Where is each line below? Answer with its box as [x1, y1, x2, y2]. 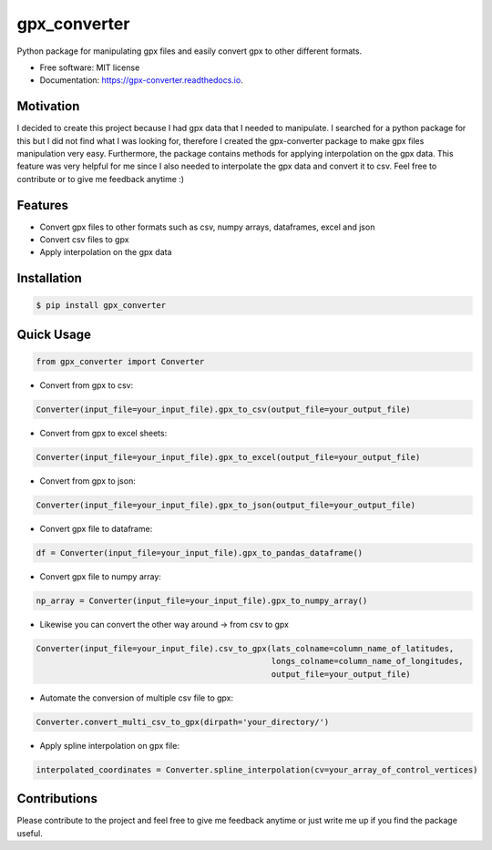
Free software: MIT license [39, 62, 140, 73]
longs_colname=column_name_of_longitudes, [271, 656, 464, 667]
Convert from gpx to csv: [39, 380, 134, 391]
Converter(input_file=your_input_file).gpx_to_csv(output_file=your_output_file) [36, 405, 412, 415]
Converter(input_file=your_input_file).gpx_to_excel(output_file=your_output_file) [36, 452, 421, 463]
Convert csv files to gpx [39, 234, 129, 245]
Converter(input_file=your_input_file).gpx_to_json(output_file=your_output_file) [36, 499, 416, 510]
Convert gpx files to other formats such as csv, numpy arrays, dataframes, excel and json [39, 221, 375, 232]
